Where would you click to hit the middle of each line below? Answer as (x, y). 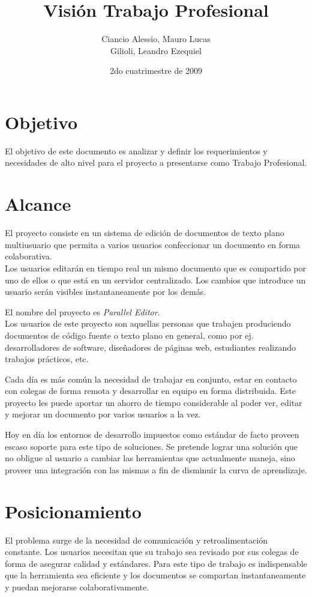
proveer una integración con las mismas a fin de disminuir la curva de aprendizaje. (156, 469)
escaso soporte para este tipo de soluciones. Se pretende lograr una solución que (151, 446)
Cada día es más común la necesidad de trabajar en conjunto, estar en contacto (151, 379)
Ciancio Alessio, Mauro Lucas (156, 39)
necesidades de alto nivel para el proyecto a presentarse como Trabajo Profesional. (156, 162)
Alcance (38, 204)
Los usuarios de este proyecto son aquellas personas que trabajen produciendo (148, 323)
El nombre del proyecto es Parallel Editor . (82, 311)
